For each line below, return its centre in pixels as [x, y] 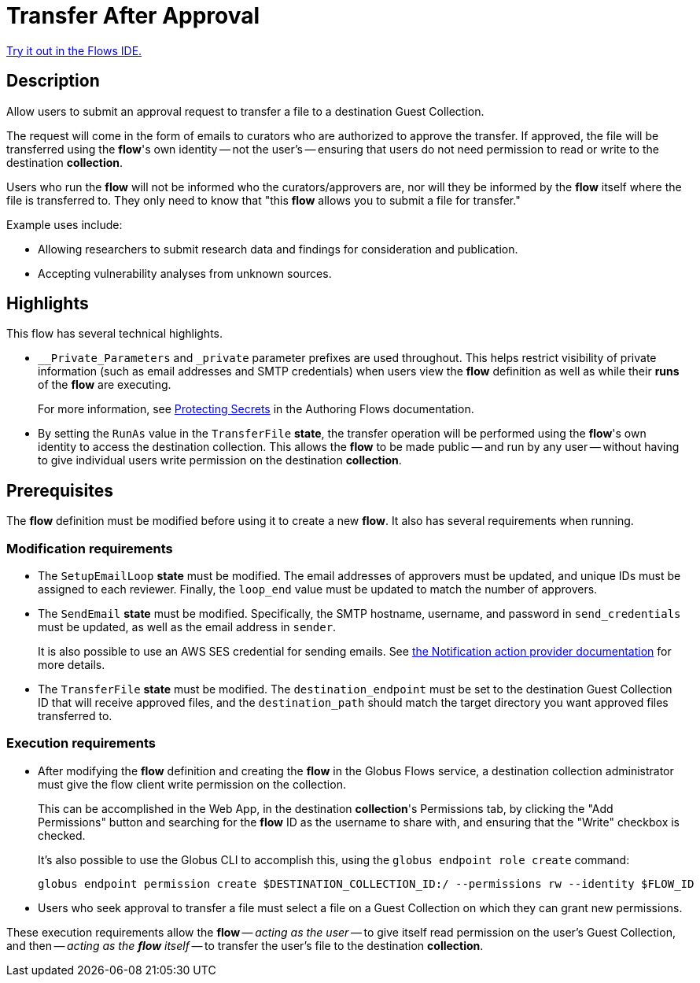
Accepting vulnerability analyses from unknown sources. [185, 273]
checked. [62, 835]
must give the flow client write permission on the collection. [192, 784]
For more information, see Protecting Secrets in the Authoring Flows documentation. [256, 409]
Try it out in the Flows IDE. [74, 50]
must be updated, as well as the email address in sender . [187, 627]
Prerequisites [60, 490]
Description [53, 81]
